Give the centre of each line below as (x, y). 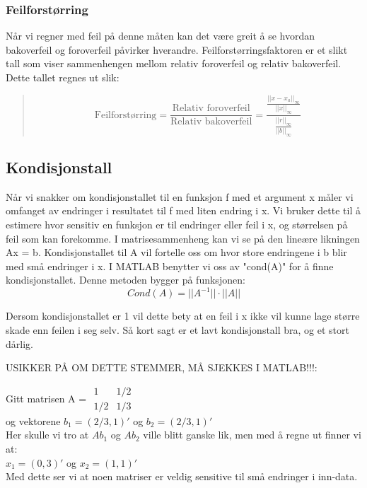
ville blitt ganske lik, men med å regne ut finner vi (252, 435)
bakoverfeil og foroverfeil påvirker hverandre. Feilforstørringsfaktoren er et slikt (177, 49)
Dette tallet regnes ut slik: (63, 77)
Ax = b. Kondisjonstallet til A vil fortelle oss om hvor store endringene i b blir (176, 252)
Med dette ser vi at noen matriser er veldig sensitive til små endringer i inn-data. (182, 476)
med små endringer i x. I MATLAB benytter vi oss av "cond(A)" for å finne (170, 266)
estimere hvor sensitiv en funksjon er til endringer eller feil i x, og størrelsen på (177, 224)
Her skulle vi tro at (47, 435)
